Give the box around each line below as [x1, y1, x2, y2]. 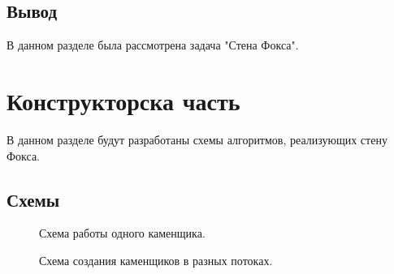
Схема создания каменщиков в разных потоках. [39, 251, 273, 268]
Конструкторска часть [6, 83, 240, 117]
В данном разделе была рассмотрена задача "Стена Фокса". [6, 36, 299, 54]
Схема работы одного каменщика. [39, 225, 206, 242]
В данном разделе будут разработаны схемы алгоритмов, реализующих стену [6, 131, 388, 148]
